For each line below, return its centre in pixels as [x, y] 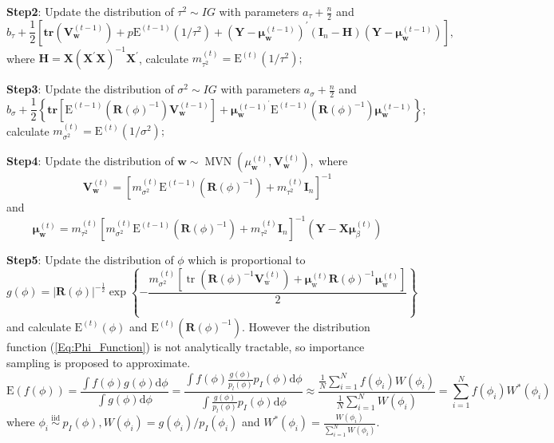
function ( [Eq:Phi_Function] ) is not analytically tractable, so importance [186, 346]
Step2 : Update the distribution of [90, 11]
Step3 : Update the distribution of [90, 89]
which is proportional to [247, 260]
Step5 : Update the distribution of [90, 260]
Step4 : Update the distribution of [90, 161]
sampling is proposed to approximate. [99, 362]
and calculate [39, 326]
